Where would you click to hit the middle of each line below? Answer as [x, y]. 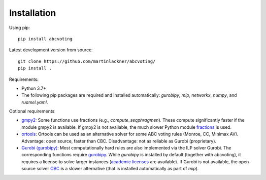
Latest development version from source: [51, 50]
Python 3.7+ [34, 88]
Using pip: [19, 28]
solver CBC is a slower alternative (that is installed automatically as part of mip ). [118, 169]
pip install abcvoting [45, 39]
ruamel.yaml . [35, 102]
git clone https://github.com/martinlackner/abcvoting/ [87, 61]
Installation [33, 13]
